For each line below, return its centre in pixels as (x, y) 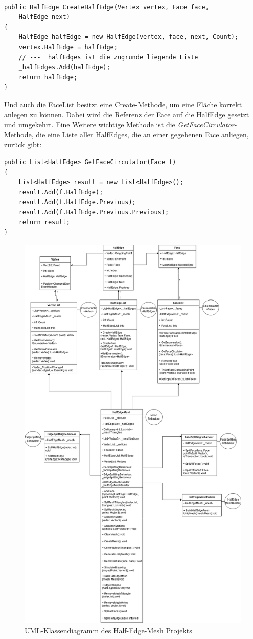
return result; (44, 222)
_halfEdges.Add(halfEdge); (64, 67)
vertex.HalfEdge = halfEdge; (68, 47)
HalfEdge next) (44, 17)
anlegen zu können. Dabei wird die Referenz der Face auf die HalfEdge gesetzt (127, 114)
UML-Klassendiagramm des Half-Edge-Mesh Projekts (108, 630)
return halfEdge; (48, 77)
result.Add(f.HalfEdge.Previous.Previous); (94, 212)
